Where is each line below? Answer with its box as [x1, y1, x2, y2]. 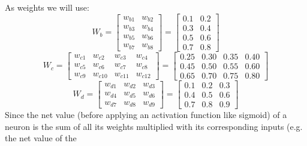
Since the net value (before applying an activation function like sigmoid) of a [5, 108, 287, 120]
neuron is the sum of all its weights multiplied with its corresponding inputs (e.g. [5, 120, 303, 132]
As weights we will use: [5, 1, 89, 13]
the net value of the [5, 132, 77, 144]
